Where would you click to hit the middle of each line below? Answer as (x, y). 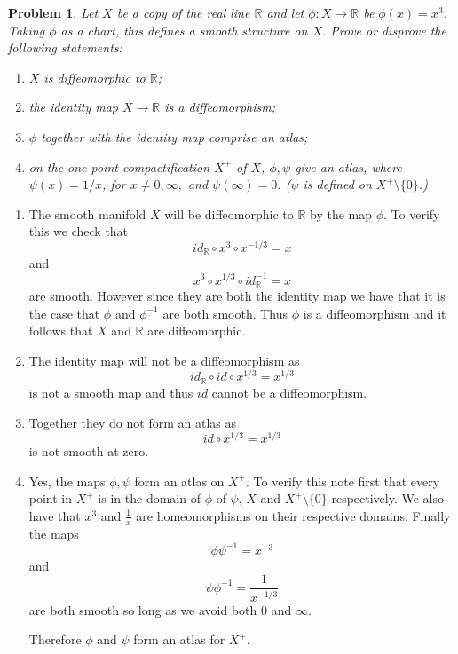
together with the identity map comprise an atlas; (174, 136)
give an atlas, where (348, 166)
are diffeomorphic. (197, 331)
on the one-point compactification (119, 166)
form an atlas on (179, 481)
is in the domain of (149, 498)
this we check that (79, 231)
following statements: (65, 47)
